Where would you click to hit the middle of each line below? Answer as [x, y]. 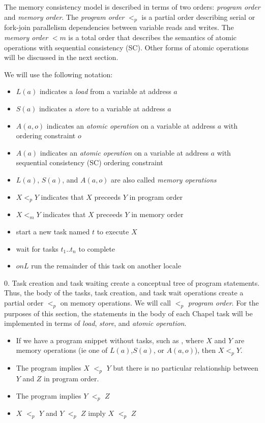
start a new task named [53, 231]
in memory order [157, 214]
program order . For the [223, 302]
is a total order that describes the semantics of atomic [152, 37]
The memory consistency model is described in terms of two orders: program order [132, 7]
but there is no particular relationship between [186, 368]
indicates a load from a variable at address [105, 91]
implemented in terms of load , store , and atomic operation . [95, 323]
